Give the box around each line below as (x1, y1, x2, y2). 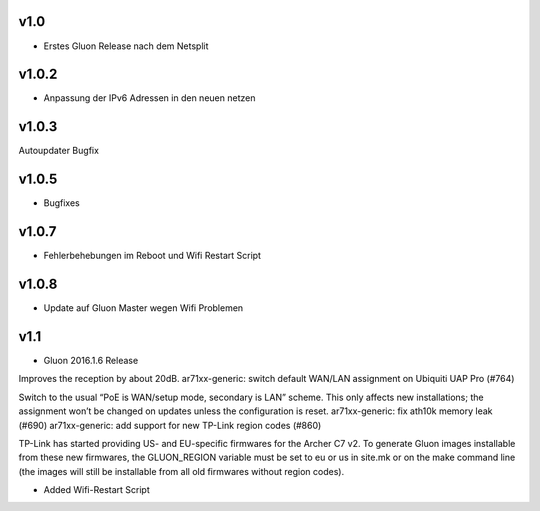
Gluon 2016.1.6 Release (43, 354, 139, 366)
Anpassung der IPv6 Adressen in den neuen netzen (43, 92, 256, 104)
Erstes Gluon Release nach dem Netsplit (43, 40, 209, 52)
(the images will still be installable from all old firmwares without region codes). (18, 465, 345, 477)
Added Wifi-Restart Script (43, 484, 150, 496)
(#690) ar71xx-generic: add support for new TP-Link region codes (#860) (18, 419, 322, 431)
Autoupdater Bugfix (18, 145, 100, 157)
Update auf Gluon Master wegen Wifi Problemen (43, 302, 244, 314)
